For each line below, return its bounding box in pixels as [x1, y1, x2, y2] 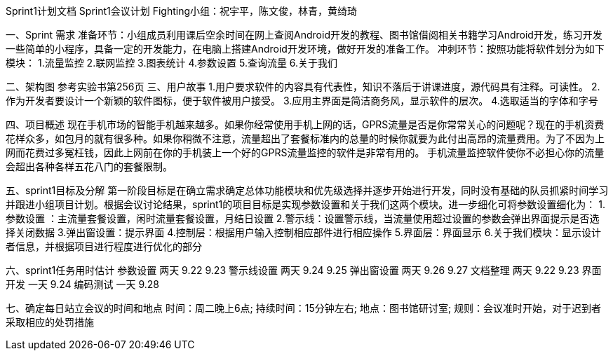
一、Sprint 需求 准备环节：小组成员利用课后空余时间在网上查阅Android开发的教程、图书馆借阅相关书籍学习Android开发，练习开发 [6, 29, 602, 41]
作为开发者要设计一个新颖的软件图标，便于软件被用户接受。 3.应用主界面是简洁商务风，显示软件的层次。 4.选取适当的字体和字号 [6, 95, 598, 107]
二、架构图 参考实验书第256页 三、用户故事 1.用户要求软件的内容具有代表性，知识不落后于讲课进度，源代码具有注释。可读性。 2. [6, 81, 600, 93]
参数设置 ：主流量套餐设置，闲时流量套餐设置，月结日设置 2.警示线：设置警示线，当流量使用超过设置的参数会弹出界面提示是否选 [6, 212, 600, 224]
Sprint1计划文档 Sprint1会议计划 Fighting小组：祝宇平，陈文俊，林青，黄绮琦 [6, 5, 358, 17]
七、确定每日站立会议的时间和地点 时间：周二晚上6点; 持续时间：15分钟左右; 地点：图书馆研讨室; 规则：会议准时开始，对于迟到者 [6, 302, 602, 314]
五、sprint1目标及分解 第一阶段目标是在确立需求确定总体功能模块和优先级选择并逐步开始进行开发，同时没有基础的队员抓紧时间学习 [6, 184, 609, 196]
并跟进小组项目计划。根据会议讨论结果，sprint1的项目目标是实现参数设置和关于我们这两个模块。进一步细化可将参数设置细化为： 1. [6, 198, 605, 210]
